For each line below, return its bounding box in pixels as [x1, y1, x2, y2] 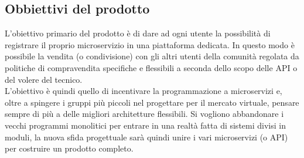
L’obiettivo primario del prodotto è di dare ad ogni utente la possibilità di [5, 27, 271, 39]
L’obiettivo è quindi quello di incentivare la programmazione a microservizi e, [5, 85, 282, 97]
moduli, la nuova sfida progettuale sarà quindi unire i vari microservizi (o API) [5, 130, 288, 143]
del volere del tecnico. [5, 73, 83, 85]
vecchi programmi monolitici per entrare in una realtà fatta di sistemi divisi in [5, 119, 286, 131]
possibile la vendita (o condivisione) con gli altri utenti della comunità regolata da [5, 50, 299, 62]
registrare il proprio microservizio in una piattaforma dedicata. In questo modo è [5, 38, 295, 51]
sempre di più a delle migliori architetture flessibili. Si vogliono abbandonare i [5, 107, 284, 120]
